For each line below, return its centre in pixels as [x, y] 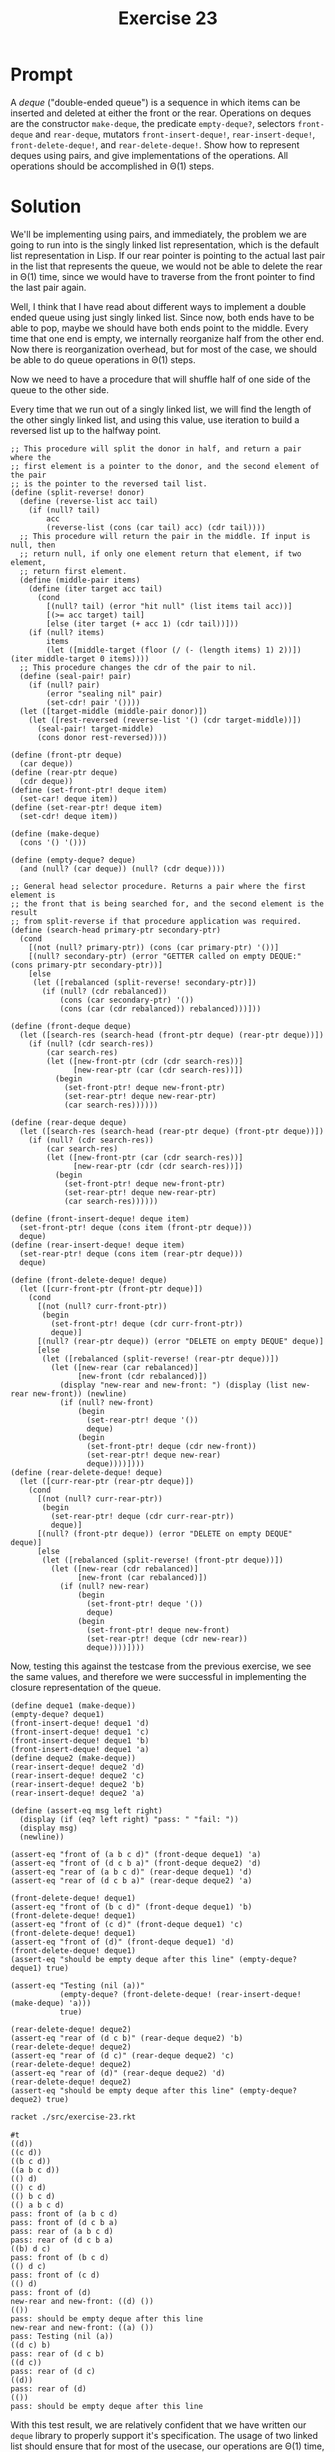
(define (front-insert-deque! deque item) [100, 1218]
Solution [46, 206]
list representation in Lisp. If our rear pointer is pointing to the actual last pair [168, 255]
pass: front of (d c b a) [64, 2222]
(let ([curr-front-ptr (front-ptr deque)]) [111, 1288]
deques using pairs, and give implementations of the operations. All [149, 155]
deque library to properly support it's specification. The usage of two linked [164, 2435]
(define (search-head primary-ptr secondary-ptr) [116, 930]
